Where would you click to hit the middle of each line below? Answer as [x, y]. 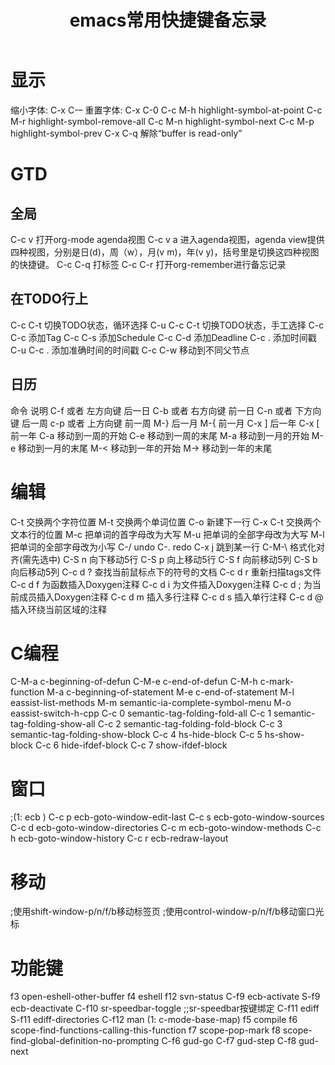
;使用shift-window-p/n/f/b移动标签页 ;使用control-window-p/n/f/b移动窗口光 [167, 912]
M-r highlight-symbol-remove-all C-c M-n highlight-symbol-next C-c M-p [162, 121]
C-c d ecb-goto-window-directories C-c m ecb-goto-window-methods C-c [166, 828]
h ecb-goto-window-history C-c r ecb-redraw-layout [119, 838]
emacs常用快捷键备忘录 [168, 20]
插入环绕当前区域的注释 [58, 609]
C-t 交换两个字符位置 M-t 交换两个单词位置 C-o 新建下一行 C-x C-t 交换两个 [166, 522]
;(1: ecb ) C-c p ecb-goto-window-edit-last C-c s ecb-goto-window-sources [167, 817]
